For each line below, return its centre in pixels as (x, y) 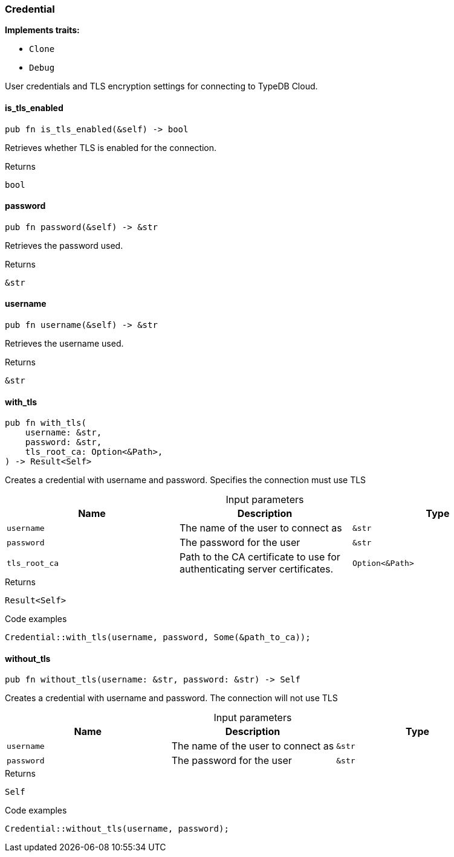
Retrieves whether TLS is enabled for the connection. (111, 147)
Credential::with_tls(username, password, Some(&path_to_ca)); (158, 637)
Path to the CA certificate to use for (260, 557)
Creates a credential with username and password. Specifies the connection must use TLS (186, 480)
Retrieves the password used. (64, 245)
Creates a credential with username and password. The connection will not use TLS (171, 698)
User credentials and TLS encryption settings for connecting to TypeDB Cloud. (161, 86)
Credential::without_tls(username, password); (117, 829)
